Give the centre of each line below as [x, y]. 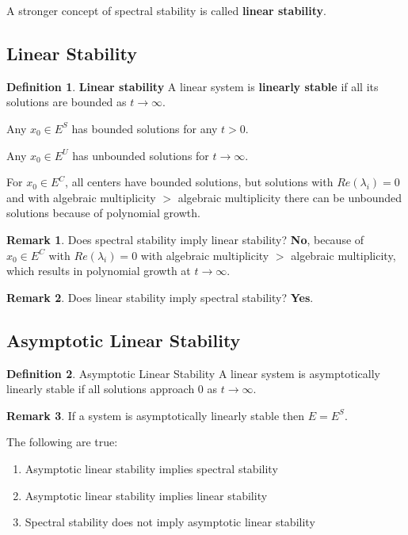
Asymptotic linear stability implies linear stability [146, 495]
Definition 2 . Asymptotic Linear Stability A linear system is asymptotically [193, 373]
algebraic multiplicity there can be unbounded [290, 197]
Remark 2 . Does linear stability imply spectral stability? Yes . [160, 297]
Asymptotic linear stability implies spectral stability [151, 468]
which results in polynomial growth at [99, 271]
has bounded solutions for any [145, 128]
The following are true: [62, 442]
